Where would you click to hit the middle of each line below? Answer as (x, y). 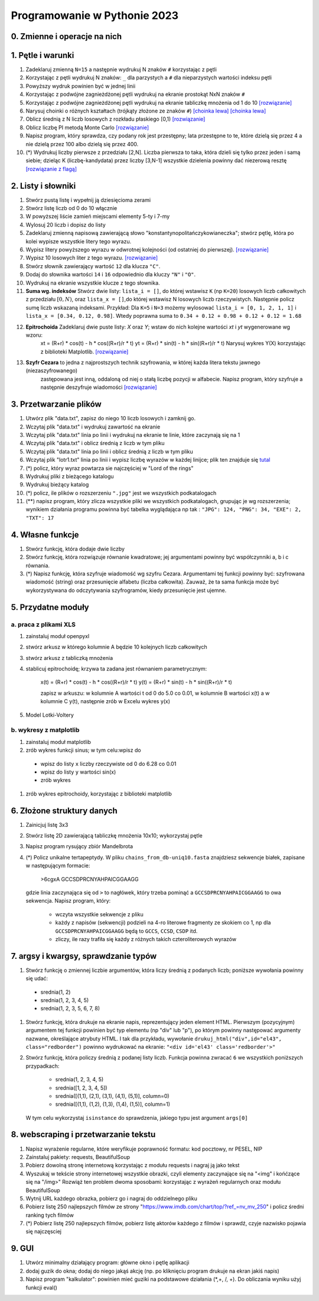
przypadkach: (43, 1066)
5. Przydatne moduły (50, 607)
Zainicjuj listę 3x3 (47, 825)
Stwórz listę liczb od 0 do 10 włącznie (71, 208)
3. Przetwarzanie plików (56, 405)
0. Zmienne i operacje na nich (66, 36)
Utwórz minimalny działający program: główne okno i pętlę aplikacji (108, 1263)
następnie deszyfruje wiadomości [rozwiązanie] (99, 387)
